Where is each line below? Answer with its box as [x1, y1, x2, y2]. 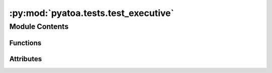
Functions [9, 38, 42, 47]
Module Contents [9, 22, 69, 31]
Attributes [9, 54, 42, 63]
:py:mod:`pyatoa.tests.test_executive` [9, 7, 174, 18]
